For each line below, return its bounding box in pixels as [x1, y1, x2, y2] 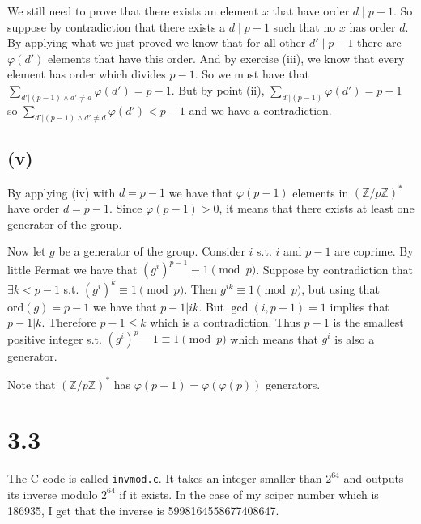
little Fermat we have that [7, 260, 138, 277]
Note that [7, 375, 56, 392]
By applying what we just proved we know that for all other [7, 34, 306, 51]
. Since [109, 199, 142, 216]
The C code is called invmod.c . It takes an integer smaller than [7, 470, 322, 487]
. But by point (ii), [171, 81, 265, 98]
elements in [292, 184, 349, 201]
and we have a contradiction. [189, 101, 332, 118]
